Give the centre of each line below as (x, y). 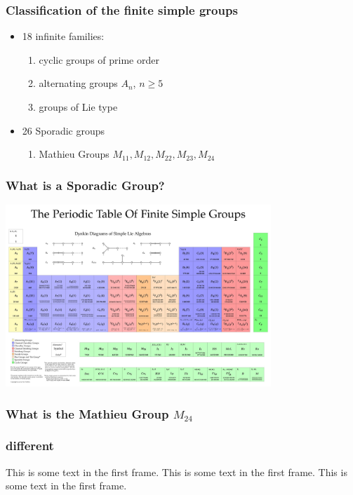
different (30, 446)
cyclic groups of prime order (99, 59)
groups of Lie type (78, 107)
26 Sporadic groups (64, 130)
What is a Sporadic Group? (85, 185)
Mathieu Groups (74, 154)
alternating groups (78, 83)
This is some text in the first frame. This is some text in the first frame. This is (176, 472)
